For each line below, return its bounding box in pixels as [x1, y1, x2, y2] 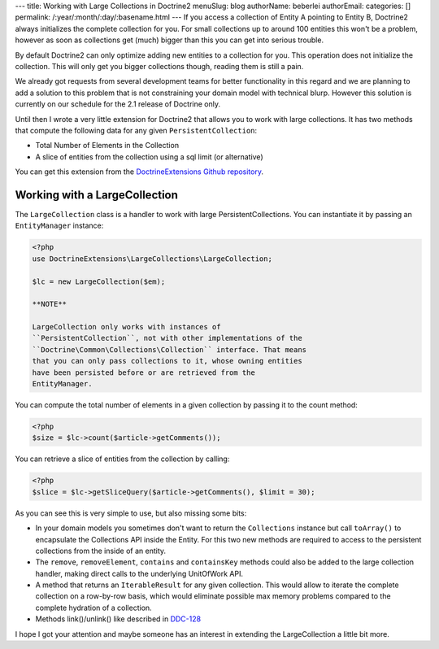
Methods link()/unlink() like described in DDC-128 [35, 614, 202, 624]
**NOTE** [32, 299, 67, 309]
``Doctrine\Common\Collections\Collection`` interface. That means [32, 345, 307, 354]
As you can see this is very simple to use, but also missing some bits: [15, 508, 247, 518]
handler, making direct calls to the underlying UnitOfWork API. [35, 568, 244, 578]
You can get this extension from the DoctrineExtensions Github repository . [15, 167, 264, 176]
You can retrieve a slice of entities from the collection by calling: [15, 454, 230, 464]
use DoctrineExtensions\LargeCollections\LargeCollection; [32, 254, 272, 264]
